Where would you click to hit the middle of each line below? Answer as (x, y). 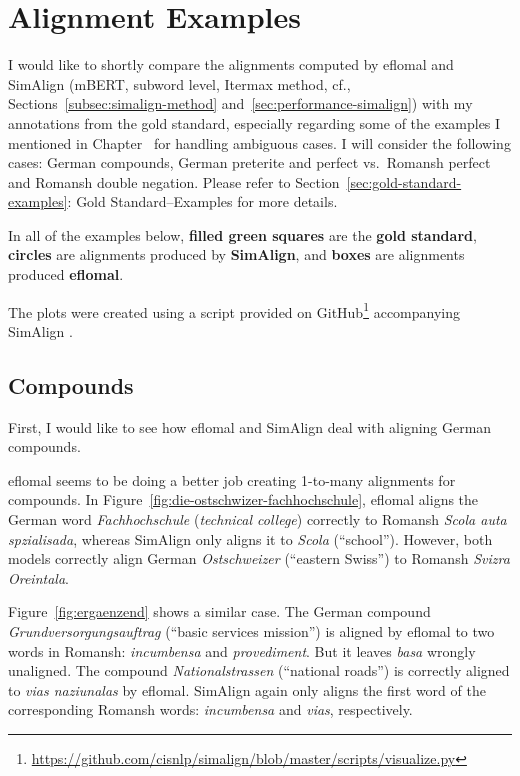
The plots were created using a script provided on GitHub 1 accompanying (234, 310)
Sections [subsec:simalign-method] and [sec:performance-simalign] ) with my (240, 103)
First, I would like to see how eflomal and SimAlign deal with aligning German (250, 426)
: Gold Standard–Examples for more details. (202, 201)
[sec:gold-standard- (404, 181)
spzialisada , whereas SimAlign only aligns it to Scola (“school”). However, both (250, 538)
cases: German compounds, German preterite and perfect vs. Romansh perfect (249, 162)
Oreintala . (38, 577)
